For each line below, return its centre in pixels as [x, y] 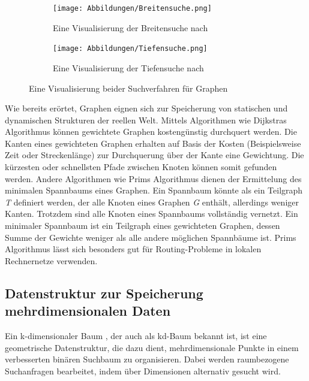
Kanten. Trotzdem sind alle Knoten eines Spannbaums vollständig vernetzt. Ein [151, 214]
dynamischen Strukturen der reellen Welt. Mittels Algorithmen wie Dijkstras [146, 120]
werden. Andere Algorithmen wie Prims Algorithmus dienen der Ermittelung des [153, 178]
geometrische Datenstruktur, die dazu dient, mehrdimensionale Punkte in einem [152, 347]
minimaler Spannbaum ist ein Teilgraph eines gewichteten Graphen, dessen [142, 226]
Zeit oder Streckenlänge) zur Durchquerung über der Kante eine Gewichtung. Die [154, 155]
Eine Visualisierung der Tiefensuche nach [128, 67]
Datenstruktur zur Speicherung [104, 293]
